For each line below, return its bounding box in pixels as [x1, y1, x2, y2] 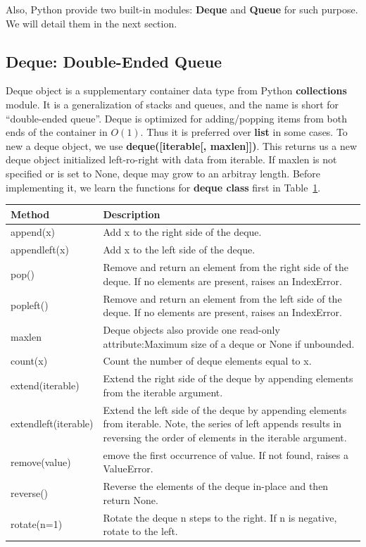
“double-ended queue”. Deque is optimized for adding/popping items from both [6, 111, 348, 125]
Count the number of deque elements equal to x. [103, 353, 312, 368]
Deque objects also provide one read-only [103, 322, 280, 337]
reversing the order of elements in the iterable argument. [103, 429, 347, 444]
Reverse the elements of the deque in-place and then [103, 479, 329, 493]
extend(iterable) [11, 378, 80, 393]
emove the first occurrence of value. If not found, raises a [103, 447, 348, 462]
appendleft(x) [11, 242, 69, 257]
